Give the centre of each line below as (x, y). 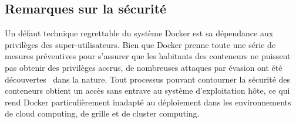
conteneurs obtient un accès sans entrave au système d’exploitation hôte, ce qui (147, 90)
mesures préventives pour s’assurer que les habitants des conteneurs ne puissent (148, 56)
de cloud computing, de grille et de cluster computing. (102, 113)
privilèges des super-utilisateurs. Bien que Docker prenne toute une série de (140, 44)
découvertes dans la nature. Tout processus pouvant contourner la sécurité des (148, 79)
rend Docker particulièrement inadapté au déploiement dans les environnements (148, 102)
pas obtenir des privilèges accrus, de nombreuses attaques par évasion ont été (144, 67)
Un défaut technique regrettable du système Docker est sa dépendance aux (139, 33)
